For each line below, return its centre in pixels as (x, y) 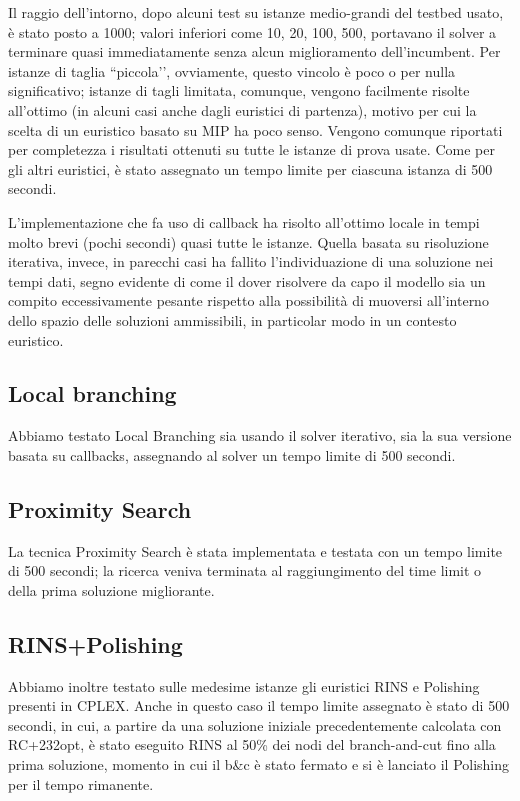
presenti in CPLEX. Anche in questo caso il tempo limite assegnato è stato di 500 (259, 705)
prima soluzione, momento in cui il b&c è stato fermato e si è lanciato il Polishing (259, 764)
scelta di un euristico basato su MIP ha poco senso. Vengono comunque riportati (255, 129)
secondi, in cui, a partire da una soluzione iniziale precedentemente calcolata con (255, 724)
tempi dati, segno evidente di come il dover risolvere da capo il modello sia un (247, 280)
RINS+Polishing (95, 643)
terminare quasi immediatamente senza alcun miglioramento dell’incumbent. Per (254, 51)
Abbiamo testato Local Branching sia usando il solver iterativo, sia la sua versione (260, 435)
